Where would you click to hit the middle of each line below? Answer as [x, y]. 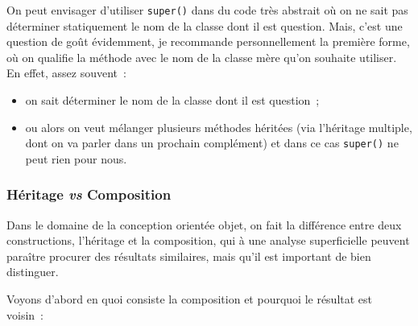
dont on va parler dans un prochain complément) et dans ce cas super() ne [212, 143]
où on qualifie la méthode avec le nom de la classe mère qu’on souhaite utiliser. [202, 57]
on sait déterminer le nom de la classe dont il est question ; [172, 100]
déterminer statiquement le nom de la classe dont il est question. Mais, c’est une [205, 25]
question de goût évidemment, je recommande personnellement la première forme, [208, 41]
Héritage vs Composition [89, 194]
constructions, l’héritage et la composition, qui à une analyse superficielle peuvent [208, 240]
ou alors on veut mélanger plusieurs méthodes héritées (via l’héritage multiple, [219, 127]
